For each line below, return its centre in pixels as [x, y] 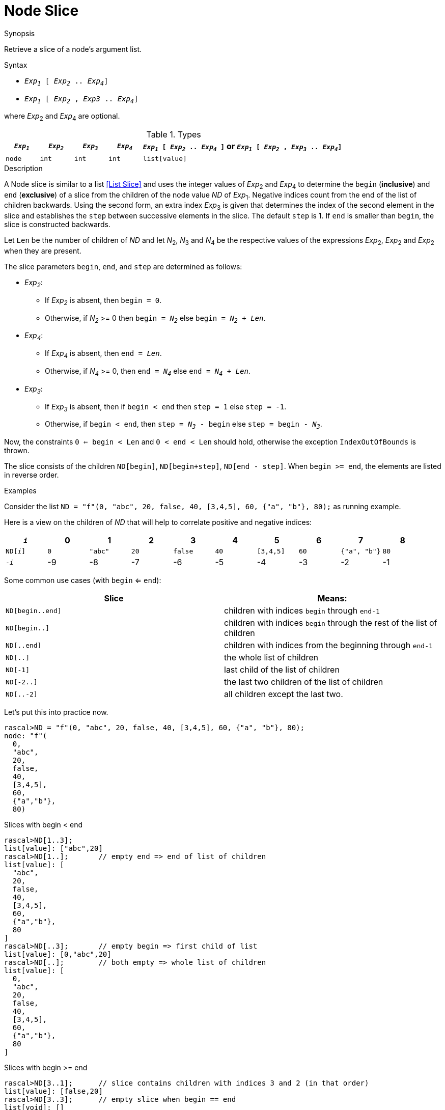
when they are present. [43, 251]
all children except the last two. [284, 694]
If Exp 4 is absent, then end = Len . [103, 354]
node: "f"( [26, 736]
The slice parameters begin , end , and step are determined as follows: [123, 266]
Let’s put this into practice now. [56, 712]
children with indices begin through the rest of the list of [331, 623]
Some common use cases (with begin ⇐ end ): [83, 580]
